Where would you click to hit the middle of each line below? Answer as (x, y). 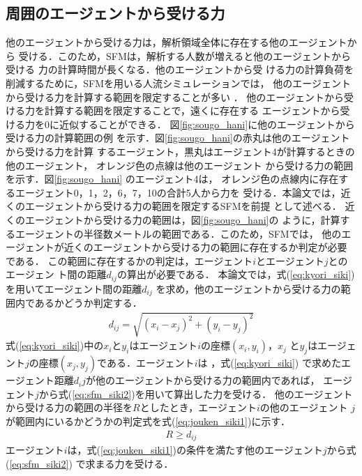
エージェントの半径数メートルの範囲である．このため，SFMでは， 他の (178, 233)
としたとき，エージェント (198, 407)
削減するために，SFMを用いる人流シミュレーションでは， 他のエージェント (178, 83)
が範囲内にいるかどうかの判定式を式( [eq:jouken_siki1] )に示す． (148, 421)
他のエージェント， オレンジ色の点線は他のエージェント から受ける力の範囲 (180, 165)
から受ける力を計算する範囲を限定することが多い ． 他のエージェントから (175, 97)
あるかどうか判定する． (88, 303)
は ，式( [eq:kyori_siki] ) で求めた (269, 363)
